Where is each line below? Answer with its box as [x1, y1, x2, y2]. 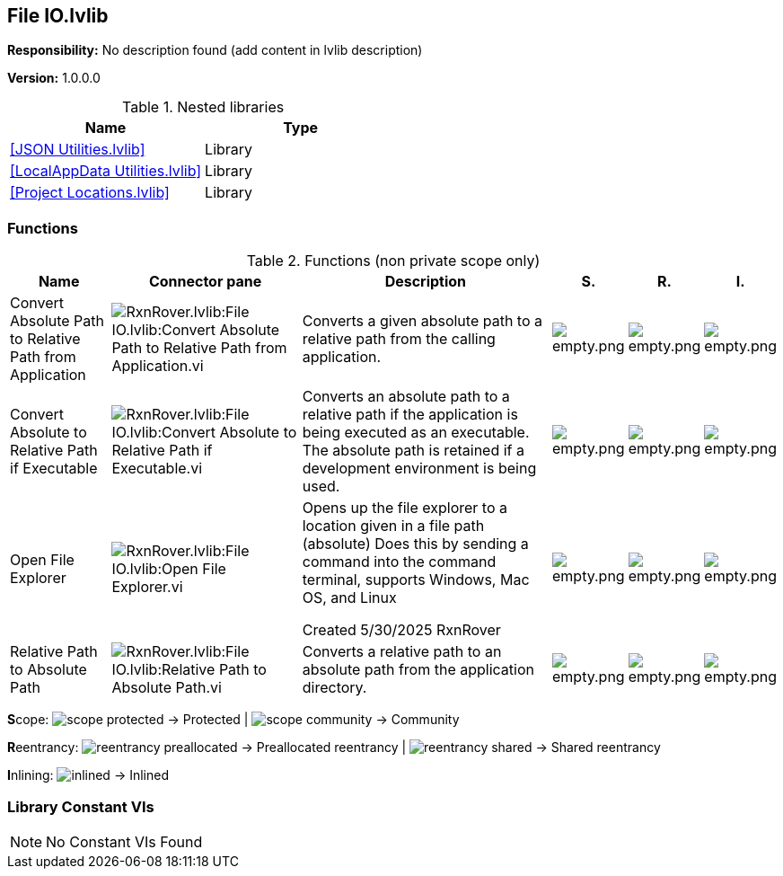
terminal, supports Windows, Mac [302, 571, 530, 589]
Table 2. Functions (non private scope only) [246, 252, 541, 270]
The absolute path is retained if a [302, 441, 524, 460]
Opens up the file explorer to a [302, 499, 508, 518]
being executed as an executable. [302, 423, 530, 442]
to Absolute [10, 660, 87, 679]
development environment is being [302, 459, 537, 478]
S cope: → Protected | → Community [7, 712, 460, 728]
